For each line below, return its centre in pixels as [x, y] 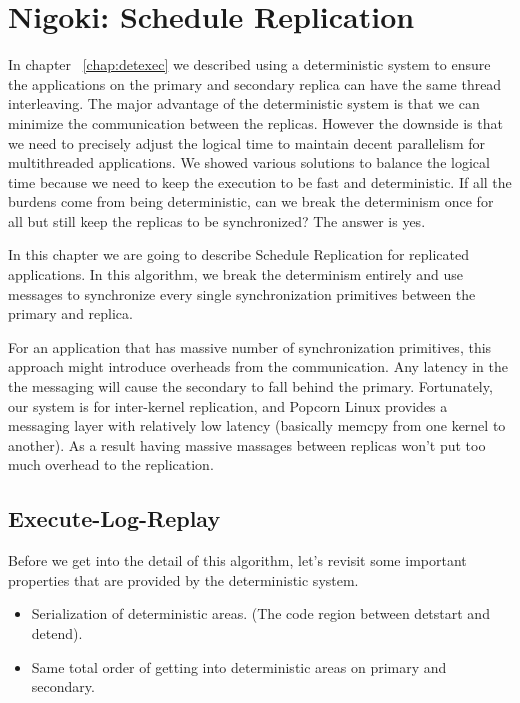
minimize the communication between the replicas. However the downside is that [255, 122]
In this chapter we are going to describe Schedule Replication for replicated [238, 254]
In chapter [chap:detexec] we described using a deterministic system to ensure [249, 64]
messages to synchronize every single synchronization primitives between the [242, 293]
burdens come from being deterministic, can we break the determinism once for [251, 201]
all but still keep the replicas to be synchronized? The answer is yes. [217, 220]
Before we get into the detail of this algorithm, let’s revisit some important [237, 560]
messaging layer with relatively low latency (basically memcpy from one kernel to [257, 425]
